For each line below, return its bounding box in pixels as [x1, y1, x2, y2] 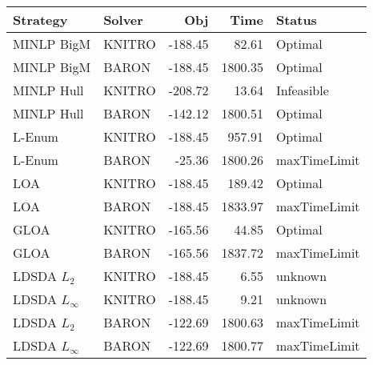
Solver [103, 10, 143, 29]
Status [275, 10, 317, 29]
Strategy [13, 10, 68, 29]
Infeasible [275, 81, 329, 99]
